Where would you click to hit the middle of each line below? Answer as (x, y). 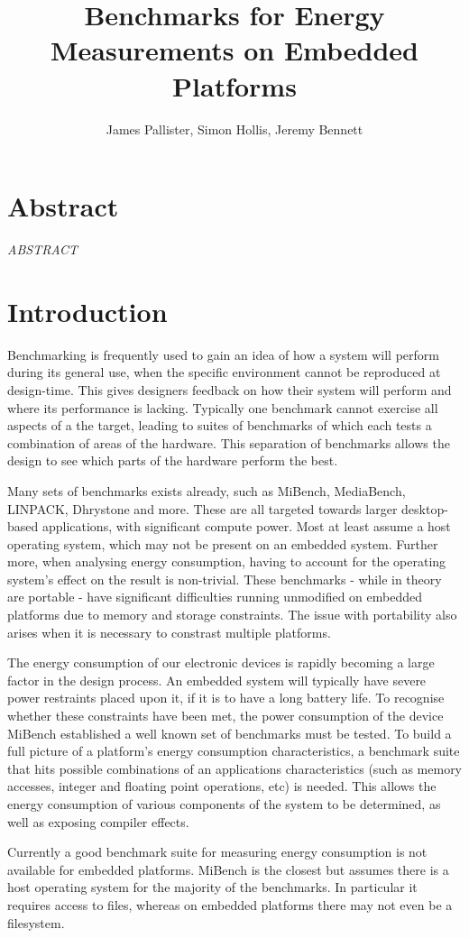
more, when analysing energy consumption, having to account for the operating (227, 561)
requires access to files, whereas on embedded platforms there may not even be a (230, 904)
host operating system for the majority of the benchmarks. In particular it (212, 887)
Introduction (87, 311)
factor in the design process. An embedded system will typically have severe (217, 680)
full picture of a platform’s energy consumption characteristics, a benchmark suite (234, 751)
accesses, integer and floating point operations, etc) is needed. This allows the (222, 786)
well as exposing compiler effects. (98, 821)
